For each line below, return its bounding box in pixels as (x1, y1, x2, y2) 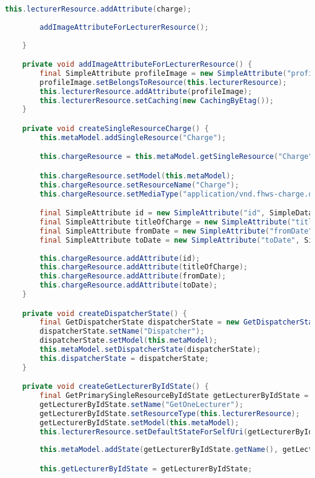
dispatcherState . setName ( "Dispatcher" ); (39, 327, 205, 336)
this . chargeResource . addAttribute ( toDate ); (39, 281, 217, 290)
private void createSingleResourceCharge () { (22, 124, 209, 133)
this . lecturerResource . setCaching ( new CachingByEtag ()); (39, 96, 274, 105)
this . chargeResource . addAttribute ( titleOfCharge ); (39, 263, 248, 272)
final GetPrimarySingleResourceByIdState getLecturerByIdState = (39, 391, 309, 400)
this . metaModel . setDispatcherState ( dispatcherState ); (39, 345, 261, 354)
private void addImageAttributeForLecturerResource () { (22, 60, 253, 69)
